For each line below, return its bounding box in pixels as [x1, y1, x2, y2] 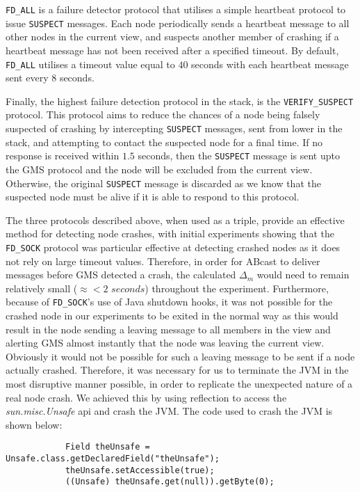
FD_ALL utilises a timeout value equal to [6, 56, 175, 71]
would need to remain [256, 267, 350, 282]
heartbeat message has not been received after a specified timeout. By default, [6, 42, 339, 57]
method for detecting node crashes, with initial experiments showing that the [6, 226, 334, 241]
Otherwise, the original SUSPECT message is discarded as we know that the [6, 175, 321, 190]
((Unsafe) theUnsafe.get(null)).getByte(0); [65, 477, 275, 487]
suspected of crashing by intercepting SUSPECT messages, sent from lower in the [6, 121, 343, 135]
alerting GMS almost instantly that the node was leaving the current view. [6, 335, 325, 350]
